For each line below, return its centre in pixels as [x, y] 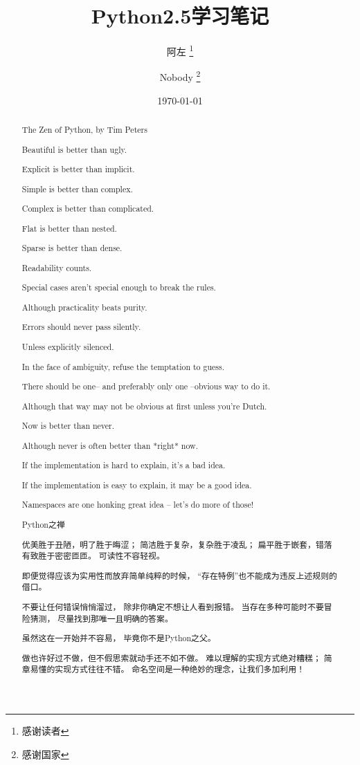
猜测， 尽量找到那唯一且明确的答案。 [101, 618]
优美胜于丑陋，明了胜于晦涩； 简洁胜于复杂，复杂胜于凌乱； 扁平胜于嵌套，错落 [177, 544]
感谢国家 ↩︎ [45, 754]
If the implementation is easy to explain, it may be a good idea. [137, 485]
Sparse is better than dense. [72, 248]
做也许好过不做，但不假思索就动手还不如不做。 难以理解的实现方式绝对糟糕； [171, 657]
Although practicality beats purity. [84, 307]
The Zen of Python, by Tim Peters [84, 130]
